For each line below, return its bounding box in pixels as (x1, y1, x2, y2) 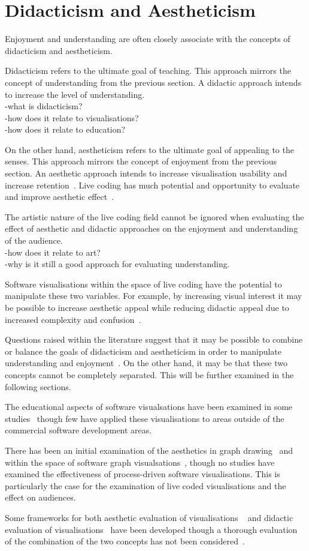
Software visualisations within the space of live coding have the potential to (5, 277, 282, 290)
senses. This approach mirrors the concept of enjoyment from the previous (5, 155, 277, 167)
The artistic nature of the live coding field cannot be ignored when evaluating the (5, 210, 304, 223)
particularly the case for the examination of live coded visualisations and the (5, 479, 286, 492)
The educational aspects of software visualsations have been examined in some (5, 400, 293, 413)
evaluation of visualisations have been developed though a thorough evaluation (5, 523, 298, 535)
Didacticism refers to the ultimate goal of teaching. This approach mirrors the (5, 64, 291, 77)
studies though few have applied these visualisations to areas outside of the (5, 412, 284, 424)
